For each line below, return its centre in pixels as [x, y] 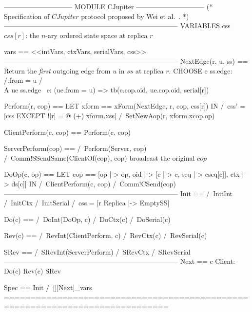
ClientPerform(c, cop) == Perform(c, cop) [67, 132]
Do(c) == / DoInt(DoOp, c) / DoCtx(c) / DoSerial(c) [87, 219]
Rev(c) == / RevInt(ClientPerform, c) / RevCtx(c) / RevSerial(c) [106, 235]
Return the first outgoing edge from [57, 70]
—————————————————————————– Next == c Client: [120, 261]
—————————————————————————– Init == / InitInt [118, 193]
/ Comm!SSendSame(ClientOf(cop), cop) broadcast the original [99, 157]
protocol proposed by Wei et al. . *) [135, 16]
